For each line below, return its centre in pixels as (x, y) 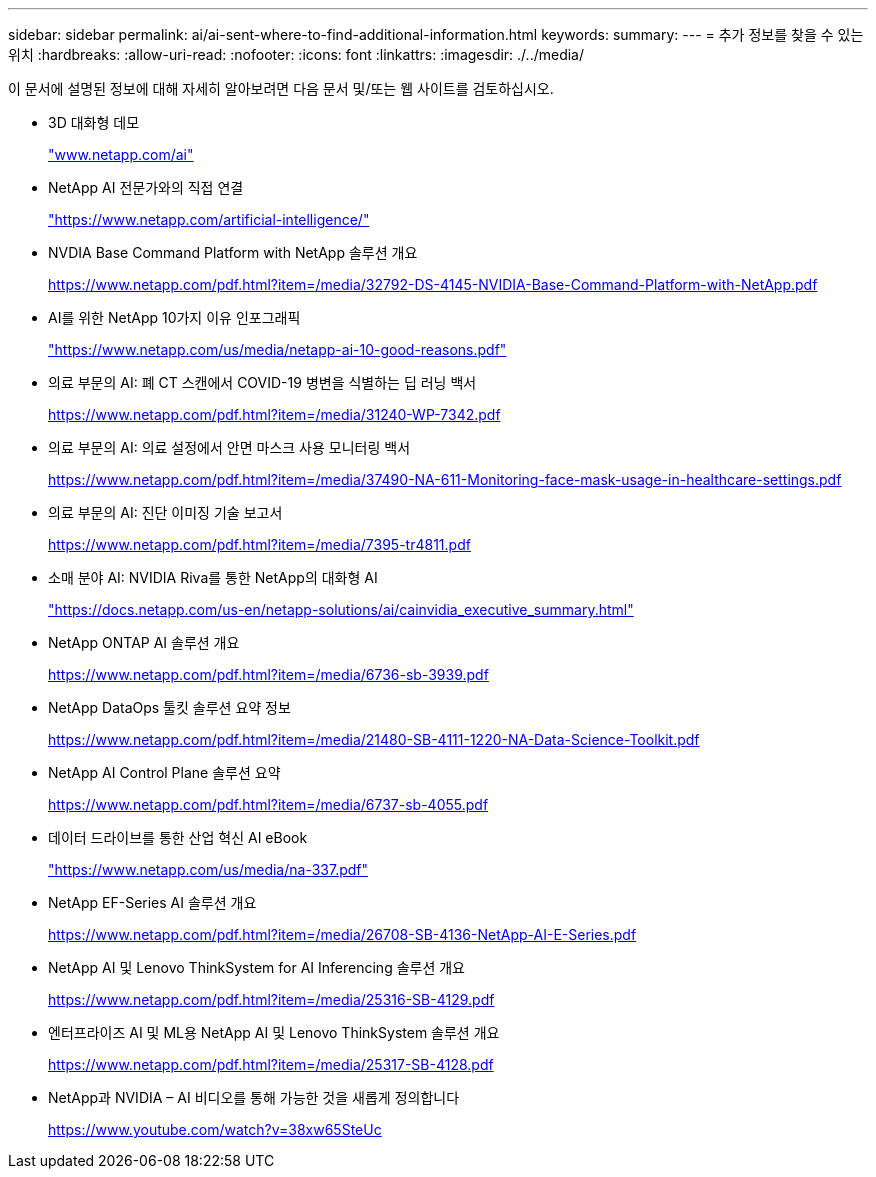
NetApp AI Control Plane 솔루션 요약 (164, 772)
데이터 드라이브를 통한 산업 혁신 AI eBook (178, 837)
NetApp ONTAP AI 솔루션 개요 (144, 642)
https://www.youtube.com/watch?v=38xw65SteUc (215, 1129)
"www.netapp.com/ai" (121, 154)
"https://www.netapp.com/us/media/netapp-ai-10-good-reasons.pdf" (277, 349)
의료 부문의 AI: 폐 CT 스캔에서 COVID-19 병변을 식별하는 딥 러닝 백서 (262, 382)
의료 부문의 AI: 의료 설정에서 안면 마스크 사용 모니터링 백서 (229, 447)
